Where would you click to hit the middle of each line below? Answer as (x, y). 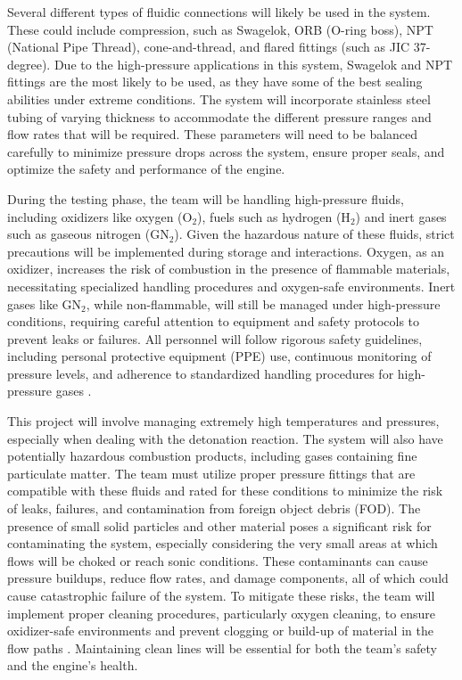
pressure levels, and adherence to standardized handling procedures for (201, 373)
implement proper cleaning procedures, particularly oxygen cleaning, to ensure (221, 613)
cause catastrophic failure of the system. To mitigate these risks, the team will (221, 595)
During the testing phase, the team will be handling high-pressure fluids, (206, 198)
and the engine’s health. (73, 665)
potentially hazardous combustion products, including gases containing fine (212, 456)
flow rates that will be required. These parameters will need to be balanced (213, 134)
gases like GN (45, 303)
